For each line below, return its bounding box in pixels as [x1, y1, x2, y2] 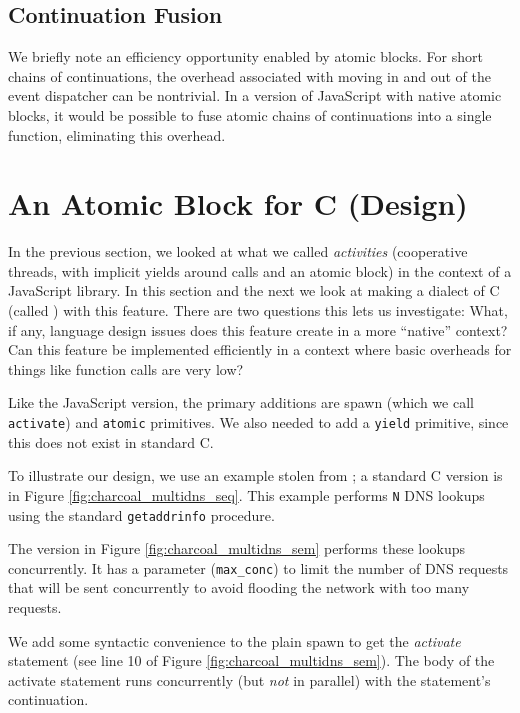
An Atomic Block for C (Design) [8, 183, 468, 224]
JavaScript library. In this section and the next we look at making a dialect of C [8, 280, 500, 301]
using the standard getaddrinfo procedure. [8, 504, 275, 525]
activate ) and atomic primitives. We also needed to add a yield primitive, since [8, 412, 509, 433]
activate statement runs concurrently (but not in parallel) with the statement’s [8, 669, 491, 690]
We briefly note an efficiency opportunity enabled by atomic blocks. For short [8, 46, 483, 67]
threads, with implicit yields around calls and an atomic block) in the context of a [8, 260, 512, 281]
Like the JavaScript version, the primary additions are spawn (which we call [8, 392, 474, 413]
